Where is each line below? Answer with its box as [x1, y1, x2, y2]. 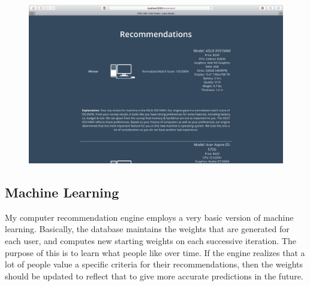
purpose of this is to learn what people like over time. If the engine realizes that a [5, 246, 305, 258]
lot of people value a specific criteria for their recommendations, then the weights [5, 258, 303, 270]
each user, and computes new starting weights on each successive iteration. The [5, 234, 296, 247]
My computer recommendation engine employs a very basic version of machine [5, 211, 294, 223]
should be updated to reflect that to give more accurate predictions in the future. [5, 269, 303, 282]
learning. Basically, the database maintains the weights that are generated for [5, 223, 290, 235]
